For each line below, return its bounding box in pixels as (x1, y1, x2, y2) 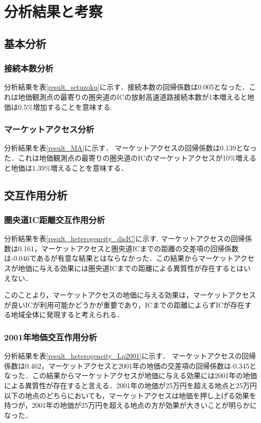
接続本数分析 (4, 62, 54, 75)
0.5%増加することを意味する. (18, 101, 113, 112)
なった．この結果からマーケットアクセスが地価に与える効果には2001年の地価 (4, 370, 257, 381)
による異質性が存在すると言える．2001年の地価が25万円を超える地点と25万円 (4, 380, 257, 390)
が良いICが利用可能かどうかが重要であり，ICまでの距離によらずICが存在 (4, 299, 245, 310)
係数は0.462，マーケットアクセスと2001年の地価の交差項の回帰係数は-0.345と (4, 360, 256, 371)
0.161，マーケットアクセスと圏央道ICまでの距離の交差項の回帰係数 (18, 243, 239, 253)
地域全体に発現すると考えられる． (11, 309, 124, 320)
